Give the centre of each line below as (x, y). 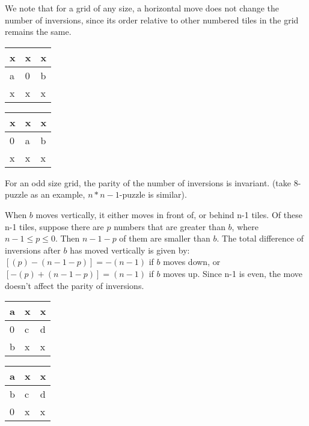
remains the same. (38, 32)
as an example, (58, 194)
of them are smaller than (165, 238)
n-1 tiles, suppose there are (54, 226)
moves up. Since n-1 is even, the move (233, 273)
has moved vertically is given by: (130, 250)
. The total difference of (260, 238)
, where (245, 226)
